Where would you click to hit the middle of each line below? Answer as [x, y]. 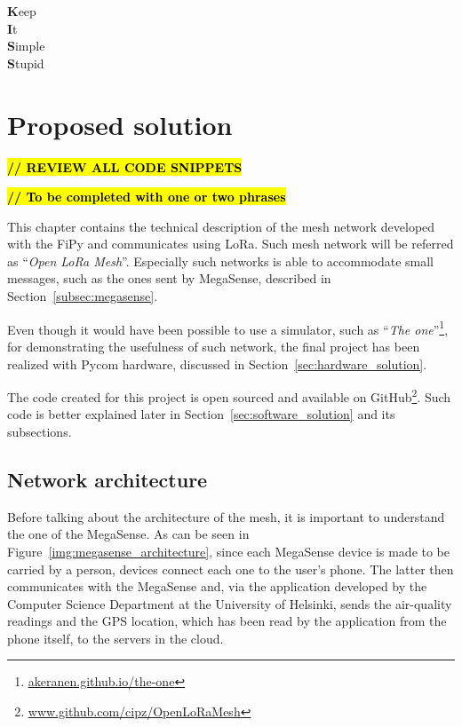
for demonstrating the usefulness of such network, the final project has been [214, 346]
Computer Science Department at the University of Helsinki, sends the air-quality [230, 603]
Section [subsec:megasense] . [83, 296]
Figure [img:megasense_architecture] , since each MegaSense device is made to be [229, 551]
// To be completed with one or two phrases [147, 197]
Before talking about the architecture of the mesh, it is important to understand [226, 516]
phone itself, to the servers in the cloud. [115, 638]
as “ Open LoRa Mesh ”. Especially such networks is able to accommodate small [221, 261]
